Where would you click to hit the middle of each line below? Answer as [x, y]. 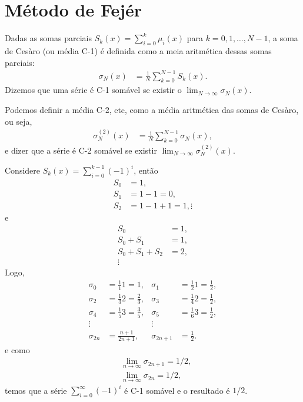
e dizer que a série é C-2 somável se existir [81, 150]
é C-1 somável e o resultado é [177, 390]
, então [146, 170]
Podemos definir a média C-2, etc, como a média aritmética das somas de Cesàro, [152, 110]
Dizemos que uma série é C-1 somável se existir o [93, 90]
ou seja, [19, 121]
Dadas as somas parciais [48, 38]
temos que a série [36, 390]
